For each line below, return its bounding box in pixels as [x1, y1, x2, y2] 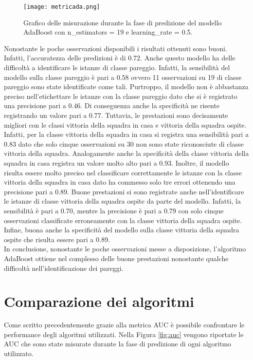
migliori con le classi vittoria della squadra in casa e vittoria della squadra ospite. [4, 119, 247, 130]
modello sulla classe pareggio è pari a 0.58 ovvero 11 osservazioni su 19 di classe [4, 72, 242, 82]
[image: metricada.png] [23, 3, 100, 10]
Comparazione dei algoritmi [4, 291, 194, 311]
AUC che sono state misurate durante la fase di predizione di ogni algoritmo [4, 339, 232, 349]
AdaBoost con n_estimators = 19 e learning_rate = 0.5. [23, 27, 193, 37]
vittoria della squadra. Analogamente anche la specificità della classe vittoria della [4, 148, 249, 158]
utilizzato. [4, 348, 34, 358]
